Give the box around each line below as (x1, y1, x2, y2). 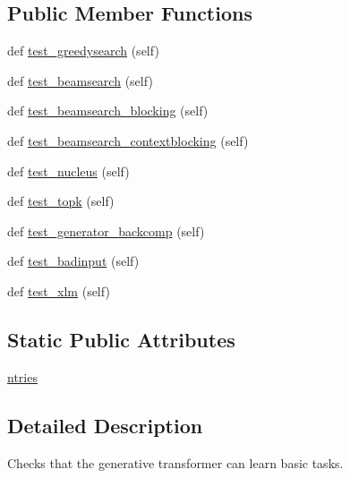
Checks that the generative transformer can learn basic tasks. (7, 453, 344, 472)
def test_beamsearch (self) (7, 71, 153, 90)
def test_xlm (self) (7, 281, 110, 300)
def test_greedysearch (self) (7, 41, 159, 60)
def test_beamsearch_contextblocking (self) (7, 131, 249, 149)
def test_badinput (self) (7, 252, 140, 270)
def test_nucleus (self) (7, 161, 130, 180)
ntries (7, 367, 38, 386)
